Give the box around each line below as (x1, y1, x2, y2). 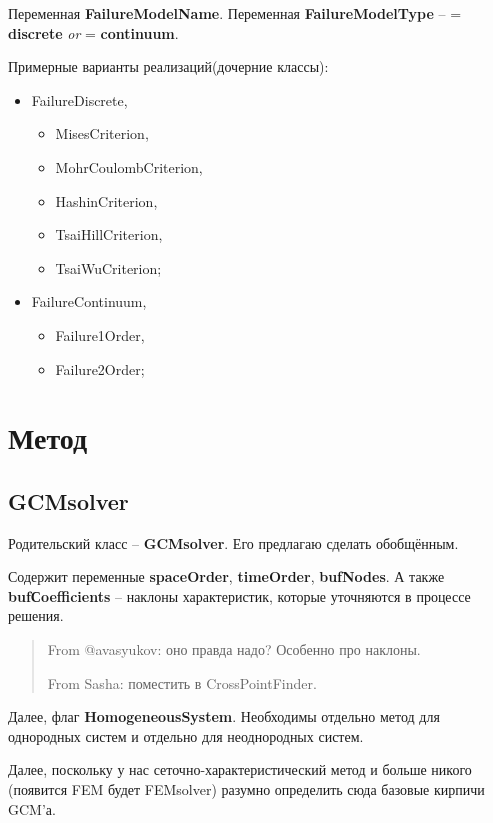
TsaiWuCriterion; (55, 257, 162, 278)
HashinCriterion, (55, 190, 158, 211)
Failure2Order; (55, 358, 145, 379)
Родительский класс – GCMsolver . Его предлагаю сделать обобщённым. (8, 532, 459, 553)
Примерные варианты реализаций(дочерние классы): (8, 56, 329, 77)
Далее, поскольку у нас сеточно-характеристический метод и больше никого (8, 759, 472, 780)
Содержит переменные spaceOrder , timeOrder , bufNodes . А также (8, 566, 445, 587)
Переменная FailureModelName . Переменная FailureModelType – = (8, 3, 462, 23)
